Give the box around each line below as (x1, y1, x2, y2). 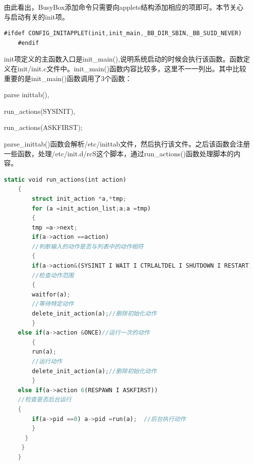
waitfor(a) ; (32, 291, 71, 298)
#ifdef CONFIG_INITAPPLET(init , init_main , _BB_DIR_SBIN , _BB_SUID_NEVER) (4, 30, 242, 37)
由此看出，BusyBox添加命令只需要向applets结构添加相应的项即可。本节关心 (4, 2, 244, 12)
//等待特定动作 (32, 300, 74, 308)
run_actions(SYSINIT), (4, 105, 75, 116)
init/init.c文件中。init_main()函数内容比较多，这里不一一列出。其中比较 (17, 63, 246, 73)
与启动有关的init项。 (4, 11, 69, 21)
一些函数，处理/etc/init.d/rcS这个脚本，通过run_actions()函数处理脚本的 (4, 148, 234, 158)
